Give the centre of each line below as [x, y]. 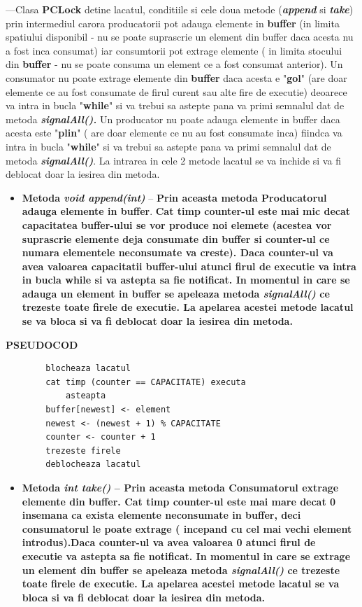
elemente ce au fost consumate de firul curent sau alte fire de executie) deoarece [176, 91]
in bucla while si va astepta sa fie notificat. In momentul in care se [186, 280]
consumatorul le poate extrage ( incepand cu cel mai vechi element [187, 528]
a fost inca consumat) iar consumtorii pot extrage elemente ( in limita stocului [174, 50]
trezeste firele [83, 451]
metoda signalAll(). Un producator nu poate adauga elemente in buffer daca [173, 119]
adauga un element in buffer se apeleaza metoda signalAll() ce [176, 293]
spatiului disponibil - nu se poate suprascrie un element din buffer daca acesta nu [180, 37]
